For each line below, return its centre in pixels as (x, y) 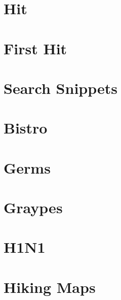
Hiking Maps (50, 287)
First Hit (35, 48)
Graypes (33, 207)
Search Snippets (61, 88)
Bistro (26, 128)
